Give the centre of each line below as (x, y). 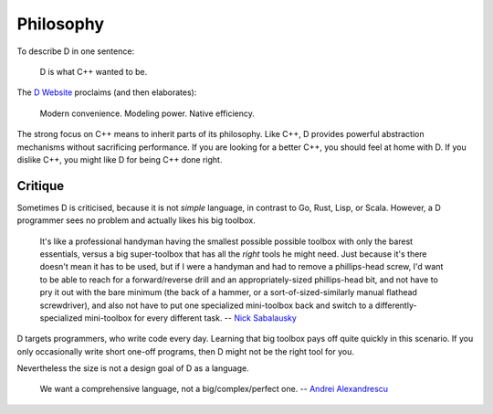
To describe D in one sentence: (76, 51)
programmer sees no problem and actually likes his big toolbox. (136, 220)
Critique (41, 186)
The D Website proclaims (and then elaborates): (107, 92)
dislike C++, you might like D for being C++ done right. (120, 159)
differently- (396, 305)
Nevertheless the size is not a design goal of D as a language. (133, 368)
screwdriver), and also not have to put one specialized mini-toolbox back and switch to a (206, 305)
